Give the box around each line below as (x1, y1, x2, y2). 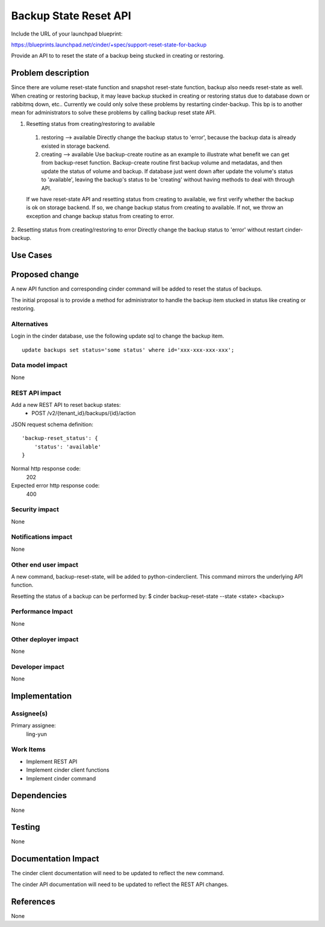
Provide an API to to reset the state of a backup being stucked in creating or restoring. (11, 52, 225, 60)
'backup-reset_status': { (22, 435, 99, 442)
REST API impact (11, 389, 61, 397)
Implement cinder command (26, 775, 96, 782)
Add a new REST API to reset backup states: (11, 401, 121, 408)
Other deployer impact (11, 635, 79, 643)
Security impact (11, 505, 60, 514)
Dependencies (11, 790, 67, 801)
